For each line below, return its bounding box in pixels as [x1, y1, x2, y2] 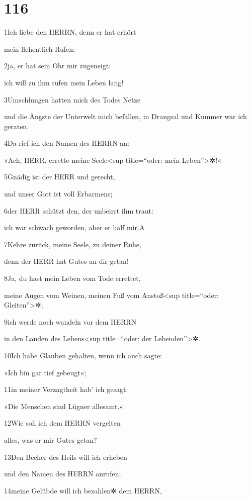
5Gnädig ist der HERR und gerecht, [4, 171, 115, 182]
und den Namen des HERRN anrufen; [4, 468, 121, 479]
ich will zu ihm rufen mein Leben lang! [4, 77, 124, 87]
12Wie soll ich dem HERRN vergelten [4, 418, 121, 428]
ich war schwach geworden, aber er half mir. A [4, 222, 145, 233]
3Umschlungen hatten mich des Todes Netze [4, 94, 140, 105]
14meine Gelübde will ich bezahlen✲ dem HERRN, [4, 485, 162, 495]
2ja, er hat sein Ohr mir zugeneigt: [4, 60, 111, 71]
